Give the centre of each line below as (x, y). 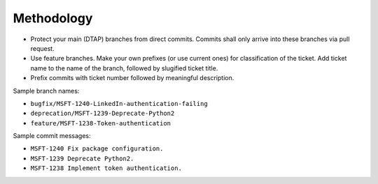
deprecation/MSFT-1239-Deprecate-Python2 (103, 114)
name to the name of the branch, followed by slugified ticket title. (124, 68)
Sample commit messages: (52, 136)
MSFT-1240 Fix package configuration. (97, 149)
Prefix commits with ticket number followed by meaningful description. (132, 78)
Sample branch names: (46, 91)
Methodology (53, 18)
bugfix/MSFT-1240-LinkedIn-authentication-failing (119, 103)
